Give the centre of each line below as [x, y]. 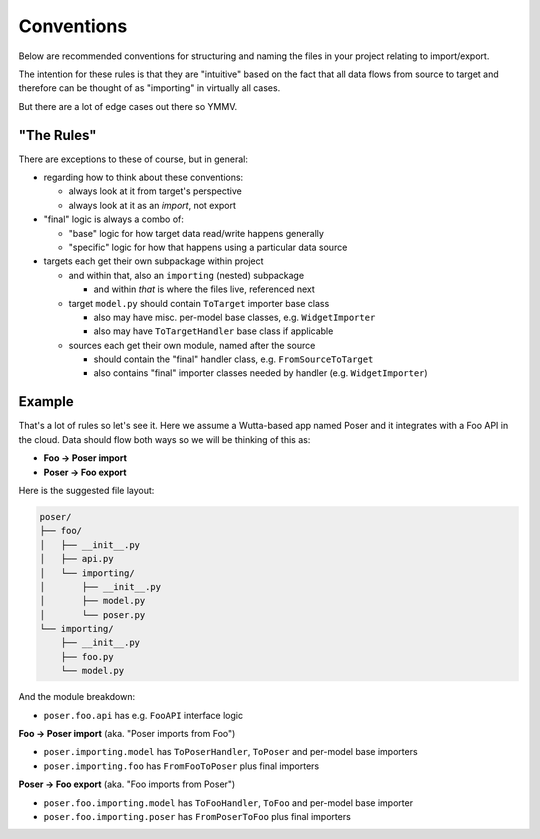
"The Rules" [57, 135]
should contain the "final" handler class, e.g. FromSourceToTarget [233, 359]
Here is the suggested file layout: [86, 490]
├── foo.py [87, 656]
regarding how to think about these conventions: [143, 177]
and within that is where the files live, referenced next [204, 289]
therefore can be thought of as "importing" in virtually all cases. [149, 88]
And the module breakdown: [77, 697]
